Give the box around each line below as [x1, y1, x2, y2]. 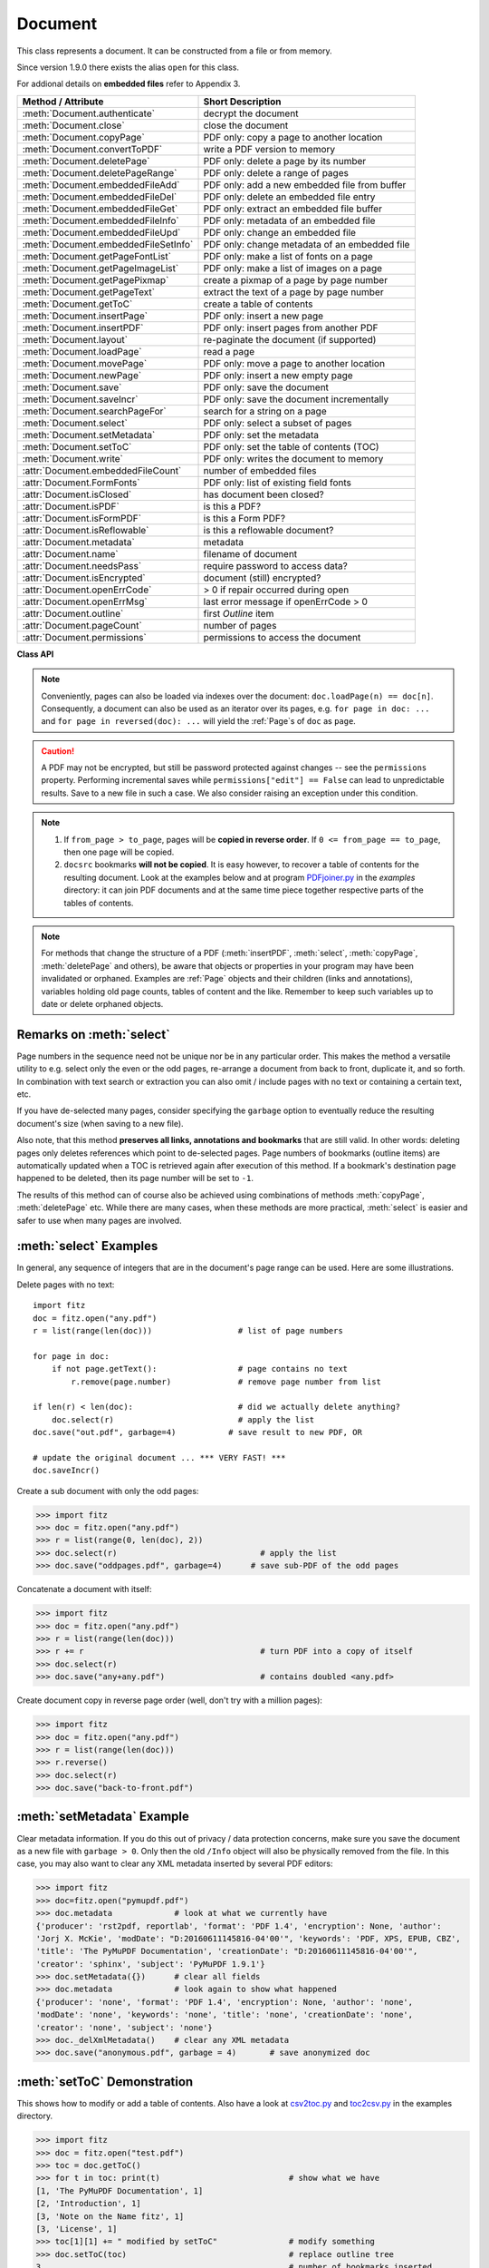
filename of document [203, 547, 298, 560]
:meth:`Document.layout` [22, 333, 129, 346]
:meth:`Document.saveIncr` [22, 393, 139, 406]
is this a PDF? [203, 500, 262, 513]
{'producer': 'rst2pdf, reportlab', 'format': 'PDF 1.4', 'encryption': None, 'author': [35, 1921, 443, 1931]
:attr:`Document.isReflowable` [22, 523, 149, 536]
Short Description [203, 95, 282, 108]
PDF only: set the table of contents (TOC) [203, 440, 379, 453]
